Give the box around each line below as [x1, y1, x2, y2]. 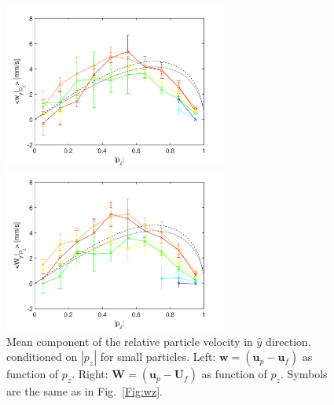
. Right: [72, 366, 108, 382]
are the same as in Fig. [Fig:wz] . [6, 383, 163, 399]
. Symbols [280, 366, 328, 382]
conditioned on [6, 348, 78, 365]
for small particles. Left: [100, 348, 216, 365]
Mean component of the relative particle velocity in [6, 333, 253, 349]
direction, [266, 333, 311, 349]
